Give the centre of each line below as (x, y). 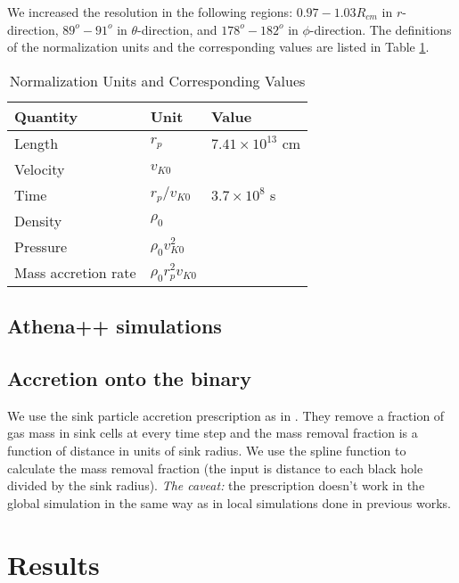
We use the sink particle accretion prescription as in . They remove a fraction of (226, 415)
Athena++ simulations (115, 326)
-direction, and (177, 29)
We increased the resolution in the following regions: (150, 12)
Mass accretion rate (75, 272)
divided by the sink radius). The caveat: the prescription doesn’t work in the (216, 485)
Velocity (40, 168)
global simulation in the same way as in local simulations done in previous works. (229, 502)
